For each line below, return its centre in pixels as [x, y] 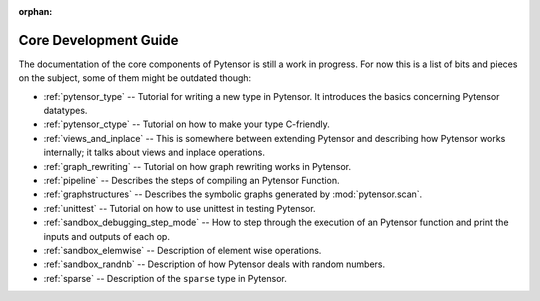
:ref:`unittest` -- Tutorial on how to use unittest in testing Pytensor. [179, 208]
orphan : [35, 11]
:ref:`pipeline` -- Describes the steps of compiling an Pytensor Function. [191, 181]
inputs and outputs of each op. [106, 236]
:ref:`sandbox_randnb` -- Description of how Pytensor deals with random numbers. [214, 264]
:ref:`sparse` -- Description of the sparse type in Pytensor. [165, 278]
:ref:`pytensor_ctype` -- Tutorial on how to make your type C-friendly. [186, 124]
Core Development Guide [98, 40]
